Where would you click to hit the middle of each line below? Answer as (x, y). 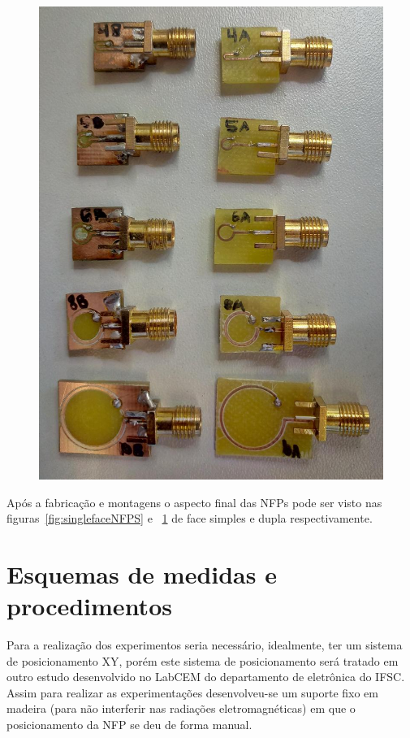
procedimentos (89, 606)
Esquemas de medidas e (142, 573)
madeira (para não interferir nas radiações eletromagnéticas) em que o (181, 708)
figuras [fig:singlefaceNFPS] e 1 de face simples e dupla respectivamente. (190, 518)
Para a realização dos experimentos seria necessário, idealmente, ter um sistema (205, 645)
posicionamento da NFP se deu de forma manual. (129, 725)
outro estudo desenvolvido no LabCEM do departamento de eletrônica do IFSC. (206, 677)
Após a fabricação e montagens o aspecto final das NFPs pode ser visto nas (194, 502)
